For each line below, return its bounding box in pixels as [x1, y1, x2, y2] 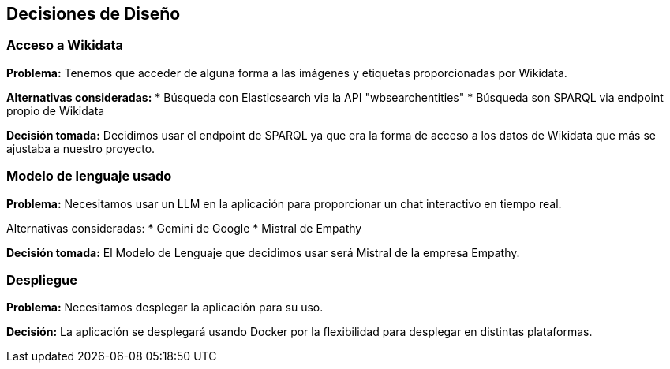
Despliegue [6, 271, 77, 288]
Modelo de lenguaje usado [6, 168, 172, 184]
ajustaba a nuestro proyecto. [6, 141, 155, 155]
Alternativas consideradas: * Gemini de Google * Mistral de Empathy [6, 221, 362, 235]
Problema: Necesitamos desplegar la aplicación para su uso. [6, 300, 324, 315]
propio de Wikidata [6, 103, 105, 117]
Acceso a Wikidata [6, 37, 123, 54]
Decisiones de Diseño [6, 4, 181, 24]
